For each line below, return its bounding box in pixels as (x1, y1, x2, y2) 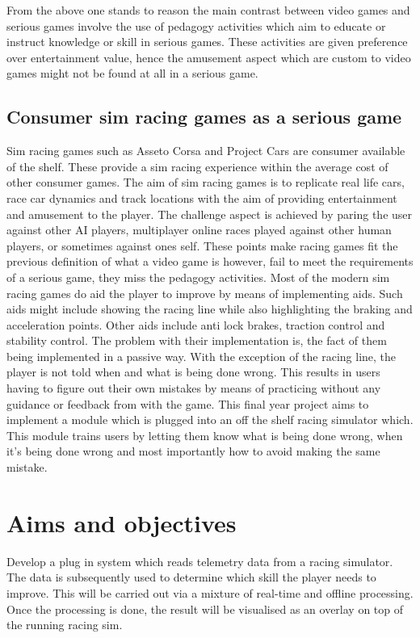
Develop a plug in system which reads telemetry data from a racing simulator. (6, 552, 393, 569)
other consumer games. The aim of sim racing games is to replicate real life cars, (6, 174, 405, 191)
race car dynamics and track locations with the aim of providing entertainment (6, 189, 397, 206)
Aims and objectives (6, 506, 237, 539)
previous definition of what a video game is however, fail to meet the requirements (6, 253, 414, 270)
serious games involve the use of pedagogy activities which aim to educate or (6, 17, 386, 34)
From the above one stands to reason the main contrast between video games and (6, 2, 410, 18)
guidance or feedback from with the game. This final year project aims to (6, 395, 369, 412)
